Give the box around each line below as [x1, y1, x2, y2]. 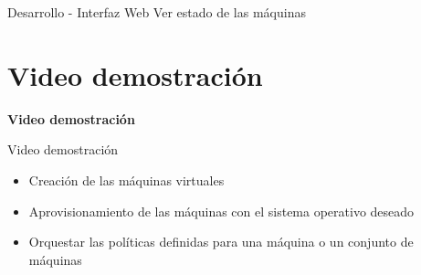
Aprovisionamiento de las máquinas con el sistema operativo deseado [28, 201, 415, 220]
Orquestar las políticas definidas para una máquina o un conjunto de [28, 232, 414, 251]
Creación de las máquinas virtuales [28, 170, 225, 189]
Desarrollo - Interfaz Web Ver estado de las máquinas [7, 3, 306, 21]
